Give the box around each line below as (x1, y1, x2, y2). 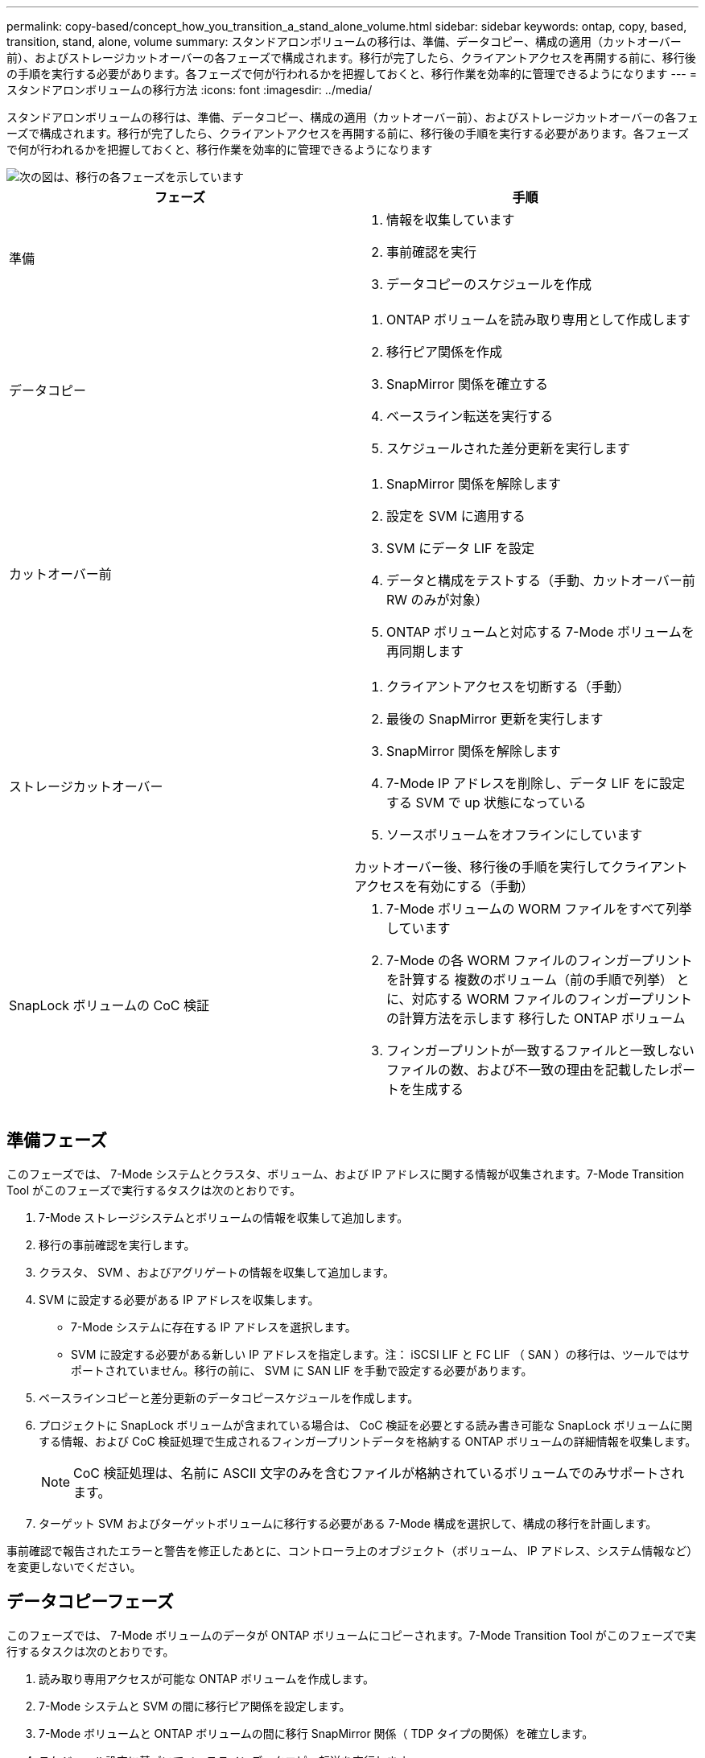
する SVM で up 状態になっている (386, 794, 587, 811)
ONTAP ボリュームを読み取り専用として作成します (386, 312, 691, 328)
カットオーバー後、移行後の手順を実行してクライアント (354, 859, 688, 875)
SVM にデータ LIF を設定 (386, 540, 535, 556)
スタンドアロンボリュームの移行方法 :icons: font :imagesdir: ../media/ (6, 83, 373, 97)
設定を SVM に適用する (386, 508, 526, 524)
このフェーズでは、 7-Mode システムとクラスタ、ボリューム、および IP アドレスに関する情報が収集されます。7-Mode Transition (6, 1166, 685, 1181)
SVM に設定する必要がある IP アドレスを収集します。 (39, 1292, 320, 1306)
